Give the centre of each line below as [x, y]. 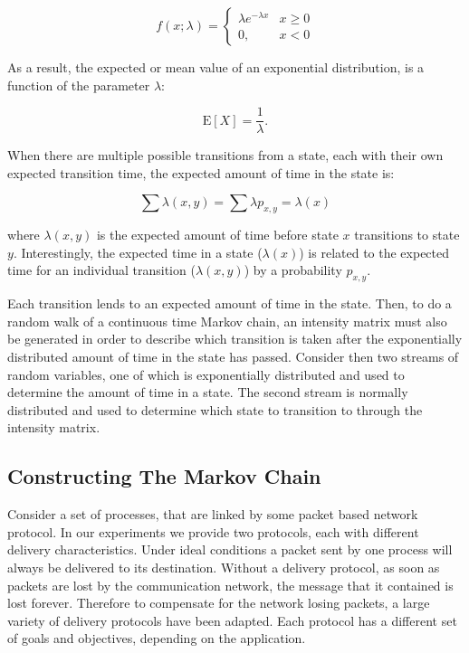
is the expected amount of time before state [217, 235]
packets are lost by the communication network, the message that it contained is [230, 585]
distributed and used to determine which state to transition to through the [215, 409]
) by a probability [293, 270]
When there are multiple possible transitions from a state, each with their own [225, 155]
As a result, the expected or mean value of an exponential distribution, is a [216, 67]
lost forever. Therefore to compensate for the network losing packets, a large [219, 603]
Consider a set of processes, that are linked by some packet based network [213, 514]
